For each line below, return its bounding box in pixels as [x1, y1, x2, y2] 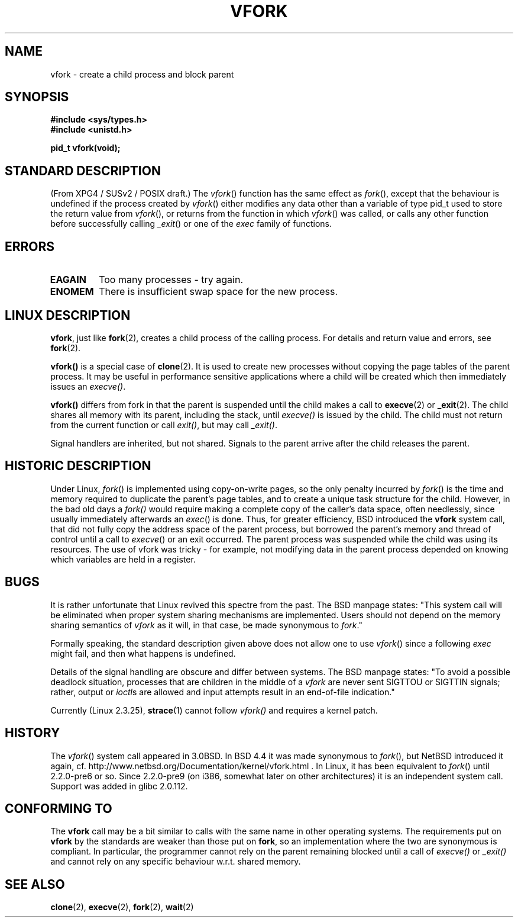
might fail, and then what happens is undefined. [50, 648, 236, 658]
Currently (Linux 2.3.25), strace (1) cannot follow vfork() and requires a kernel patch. [50, 705, 378, 715]
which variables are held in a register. [50, 554, 196, 564]
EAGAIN [50, 274, 86, 286]
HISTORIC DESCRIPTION [5, 458, 151, 474]
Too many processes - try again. [99, 274, 243, 286]
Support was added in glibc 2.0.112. [50, 780, 188, 791]
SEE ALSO [5, 876, 65, 892]
